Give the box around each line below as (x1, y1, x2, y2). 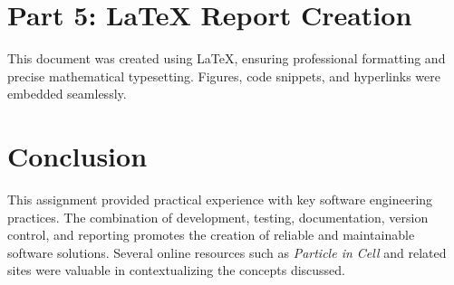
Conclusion (7, 138, 148, 175)
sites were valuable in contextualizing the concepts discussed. (7, 261, 346, 280)
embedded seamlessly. (7, 84, 127, 103)
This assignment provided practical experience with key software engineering (7, 190, 433, 209)
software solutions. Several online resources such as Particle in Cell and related (7, 242, 447, 261)
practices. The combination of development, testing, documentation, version (7, 207, 429, 226)
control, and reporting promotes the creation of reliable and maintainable (7, 225, 415, 244)
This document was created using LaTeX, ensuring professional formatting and (7, 49, 446, 68)
